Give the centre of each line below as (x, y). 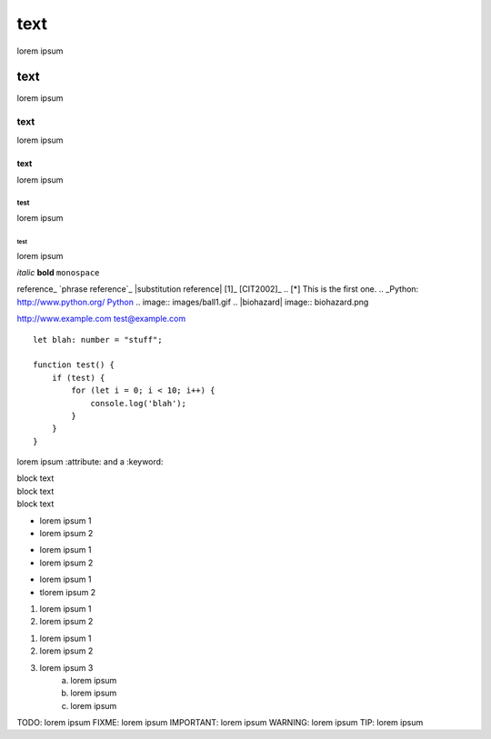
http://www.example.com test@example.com (101, 319)
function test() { (74, 365)
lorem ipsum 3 (66, 667)
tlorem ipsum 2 (68, 592)
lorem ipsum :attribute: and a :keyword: (90, 462)
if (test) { (78, 378)
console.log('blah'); (138, 403)
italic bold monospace (58, 272)
